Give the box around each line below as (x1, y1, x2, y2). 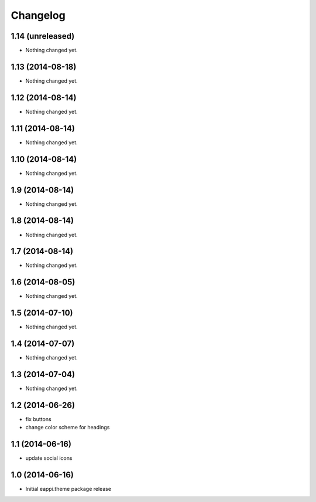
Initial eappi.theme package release (25, 486, 111, 493)
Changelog (11, 9, 66, 22)
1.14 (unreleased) (11, 31, 75, 41)
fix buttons (25, 415, 52, 422)
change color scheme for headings (25, 424, 110, 431)
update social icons (25, 454, 73, 462)
